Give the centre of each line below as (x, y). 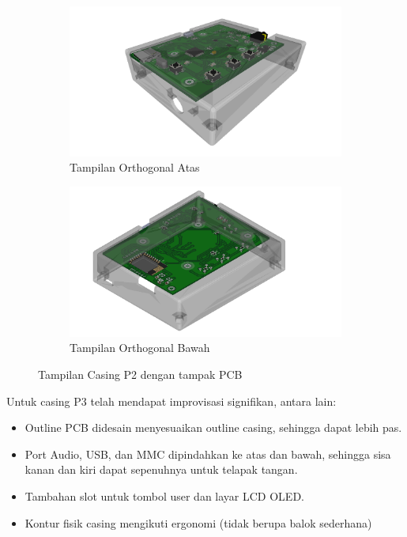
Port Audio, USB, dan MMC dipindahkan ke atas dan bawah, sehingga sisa (208, 454)
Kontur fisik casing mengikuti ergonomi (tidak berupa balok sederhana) (198, 522)
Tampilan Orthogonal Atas (135, 167)
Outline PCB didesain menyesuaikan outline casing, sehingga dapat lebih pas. (213, 427)
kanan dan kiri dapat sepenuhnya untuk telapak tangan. (161, 469)
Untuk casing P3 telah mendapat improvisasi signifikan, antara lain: (171, 401)
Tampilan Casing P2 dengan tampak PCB (140, 374)
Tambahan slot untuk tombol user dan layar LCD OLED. (164, 495)
